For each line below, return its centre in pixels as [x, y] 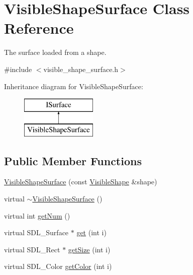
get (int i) [91, 232]
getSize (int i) [89, 249]
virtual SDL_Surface [36, 232]
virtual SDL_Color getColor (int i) [58, 266]
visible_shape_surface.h [81, 69]
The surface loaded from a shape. [55, 52]
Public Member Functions [73, 160]
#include [18, 69]
